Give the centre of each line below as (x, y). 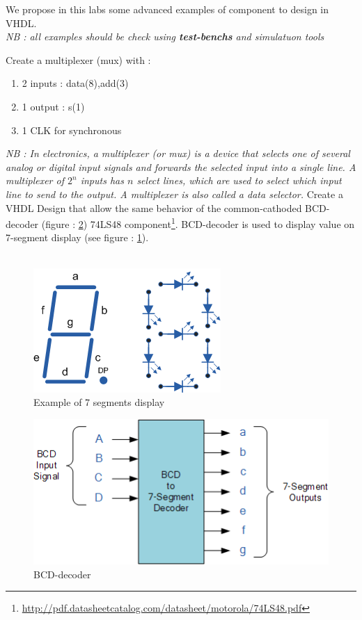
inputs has (102, 180)
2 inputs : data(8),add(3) (75, 83)
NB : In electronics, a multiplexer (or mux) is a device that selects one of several (178, 153)
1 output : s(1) (53, 106)
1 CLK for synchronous (72, 130)
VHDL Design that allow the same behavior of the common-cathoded (154, 207)
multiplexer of (35, 180)
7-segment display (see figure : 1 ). (77, 237)
